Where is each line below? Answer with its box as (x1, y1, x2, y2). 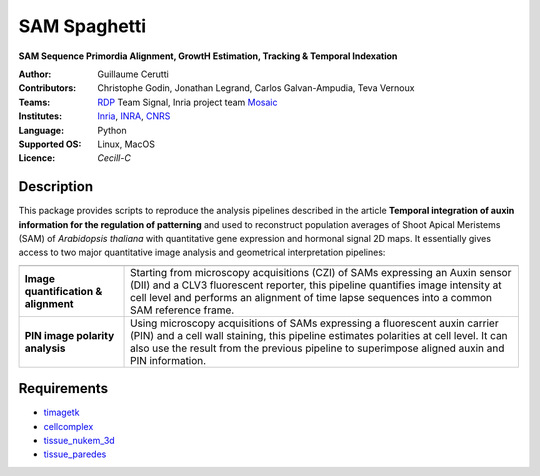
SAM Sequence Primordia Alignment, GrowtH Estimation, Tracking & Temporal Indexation (18, 50, 398, 62)
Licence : (18, 152, 56, 164)
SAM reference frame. (130, 303, 235, 317)
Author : (18, 68, 52, 80)
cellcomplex (43, 420, 94, 432)
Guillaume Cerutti (97, 68, 169, 80)
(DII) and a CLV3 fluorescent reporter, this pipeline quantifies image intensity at (130, 278, 502, 292)
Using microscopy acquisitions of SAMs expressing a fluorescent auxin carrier (130, 316, 499, 330)
